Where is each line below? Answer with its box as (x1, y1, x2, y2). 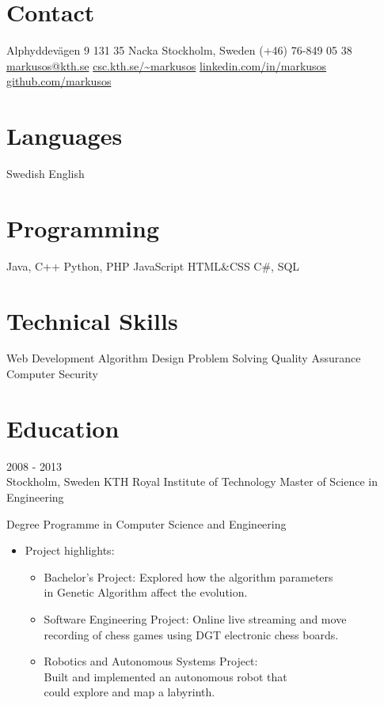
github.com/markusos (6, 73, 112, 89)
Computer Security (6, 366, 98, 382)
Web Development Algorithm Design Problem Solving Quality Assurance (6, 350, 361, 366)
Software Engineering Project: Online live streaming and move (44, 610, 347, 627)
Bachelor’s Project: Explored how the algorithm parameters (44, 568, 333, 585)
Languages (6, 119, 123, 152)
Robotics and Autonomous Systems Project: (44, 653, 258, 669)
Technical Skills (6, 304, 178, 336)
